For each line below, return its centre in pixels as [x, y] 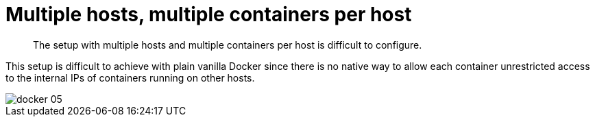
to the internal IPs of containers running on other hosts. [130, 77]
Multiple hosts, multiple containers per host [209, 14]
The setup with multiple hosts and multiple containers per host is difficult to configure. [228, 45]
